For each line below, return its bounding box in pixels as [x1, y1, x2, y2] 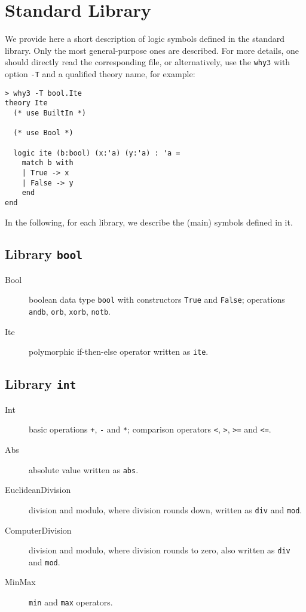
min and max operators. [29, 596, 113, 608]
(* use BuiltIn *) [13, 108, 87, 117]
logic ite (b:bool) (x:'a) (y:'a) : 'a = [13, 148, 180, 157]
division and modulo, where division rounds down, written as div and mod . [29, 503, 302, 516]
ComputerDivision [5, 523, 72, 536]
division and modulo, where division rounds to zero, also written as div [29, 544, 290, 556]
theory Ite [5, 99, 48, 108]
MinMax [5, 576, 36, 588]
